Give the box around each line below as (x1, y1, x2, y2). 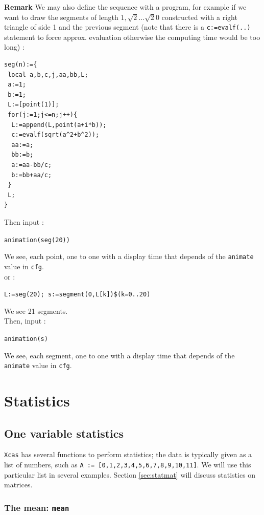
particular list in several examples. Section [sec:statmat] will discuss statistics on (4, 469, 256, 480)
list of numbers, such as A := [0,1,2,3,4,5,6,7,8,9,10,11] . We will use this (4, 459, 251, 470)
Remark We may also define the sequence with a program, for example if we (4, 2, 247, 12)
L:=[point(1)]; (8, 101, 59, 109)
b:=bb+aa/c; (11, 171, 52, 179)
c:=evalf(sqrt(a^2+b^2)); (11, 131, 100, 139)
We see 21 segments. (4, 305, 68, 316)
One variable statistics (4, 425, 124, 441)
